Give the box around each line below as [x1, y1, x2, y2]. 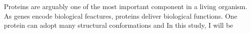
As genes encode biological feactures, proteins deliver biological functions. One [4, 11, 237, 21]
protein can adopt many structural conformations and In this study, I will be [4, 20, 233, 30]
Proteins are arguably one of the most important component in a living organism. [4, 1, 248, 11]
